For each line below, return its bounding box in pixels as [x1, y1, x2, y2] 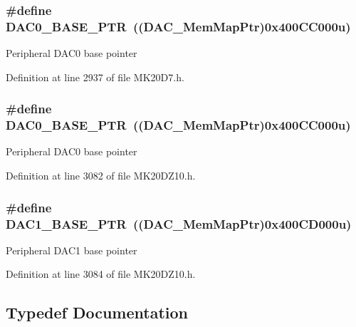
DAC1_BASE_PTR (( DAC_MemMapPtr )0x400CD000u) [6, 214, 352, 232]
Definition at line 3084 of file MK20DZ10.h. [6, 266, 196, 281]
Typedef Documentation [6, 301, 188, 323]
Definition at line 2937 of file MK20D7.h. [6, 69, 184, 84]
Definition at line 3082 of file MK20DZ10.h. [6, 168, 196, 183]
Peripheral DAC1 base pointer [6, 242, 137, 257]
